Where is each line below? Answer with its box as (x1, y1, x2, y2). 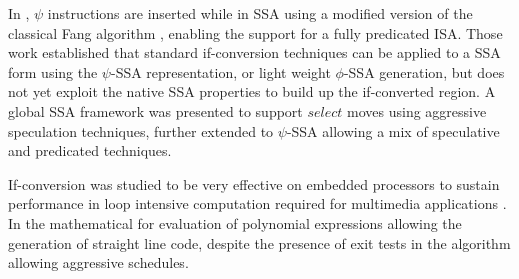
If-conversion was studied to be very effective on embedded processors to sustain (8, 173, 500, 194)
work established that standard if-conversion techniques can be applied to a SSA (8, 42, 501, 63)
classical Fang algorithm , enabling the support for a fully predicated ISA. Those (8, 22, 503, 43)
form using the (8, 61, 98, 82)
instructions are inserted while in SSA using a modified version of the (47, 3, 473, 23)
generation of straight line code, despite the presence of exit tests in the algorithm (8, 232, 511, 253)
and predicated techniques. (8, 140, 172, 161)
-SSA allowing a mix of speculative (286, 120, 500, 141)
